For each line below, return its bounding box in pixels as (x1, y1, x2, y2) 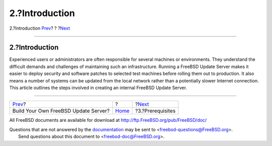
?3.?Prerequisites (135, 107, 176, 114)
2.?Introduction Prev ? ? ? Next (9, 25, 70, 31)
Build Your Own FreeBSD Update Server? (12, 107, 110, 114)
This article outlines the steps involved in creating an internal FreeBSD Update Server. (9, 85, 187, 91)
